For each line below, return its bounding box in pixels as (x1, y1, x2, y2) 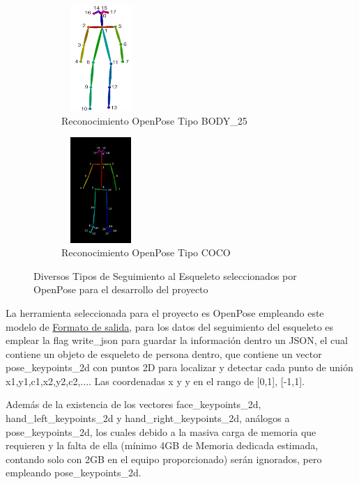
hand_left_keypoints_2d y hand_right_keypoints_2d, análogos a (6, 411, 290, 426)
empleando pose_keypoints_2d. (6, 465, 142, 480)
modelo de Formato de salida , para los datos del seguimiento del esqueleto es (6, 319, 334, 334)
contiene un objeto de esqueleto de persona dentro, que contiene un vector (6, 346, 322, 361)
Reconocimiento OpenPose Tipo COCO (61, 245, 231, 260)
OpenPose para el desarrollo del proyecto (33, 282, 208, 297)
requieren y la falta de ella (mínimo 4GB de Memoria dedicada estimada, (6, 438, 319, 453)
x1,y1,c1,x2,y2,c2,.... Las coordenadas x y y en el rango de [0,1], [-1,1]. (6, 373, 305, 388)
